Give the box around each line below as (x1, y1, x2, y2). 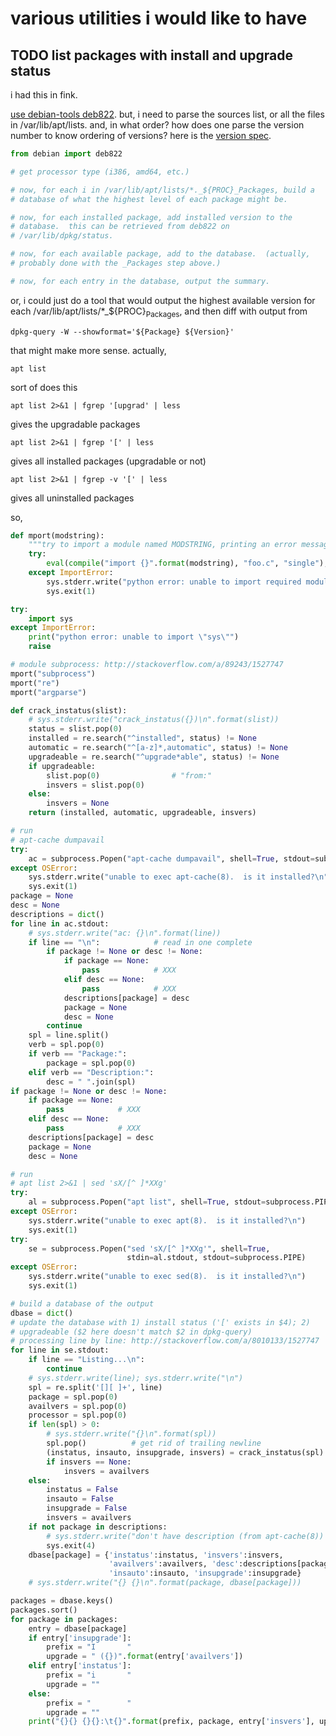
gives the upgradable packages (10, 418, 141, 430)
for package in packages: (10, 1614, 118, 1624)
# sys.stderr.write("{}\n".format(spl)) (46, 1429, 217, 1439)
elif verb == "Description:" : (28, 1067, 155, 1077)
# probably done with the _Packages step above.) (10, 258, 222, 268)
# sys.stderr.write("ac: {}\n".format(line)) (28, 928, 222, 938)
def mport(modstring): (10, 530, 105, 541)
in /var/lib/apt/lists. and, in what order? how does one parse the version (10, 119, 305, 131)
